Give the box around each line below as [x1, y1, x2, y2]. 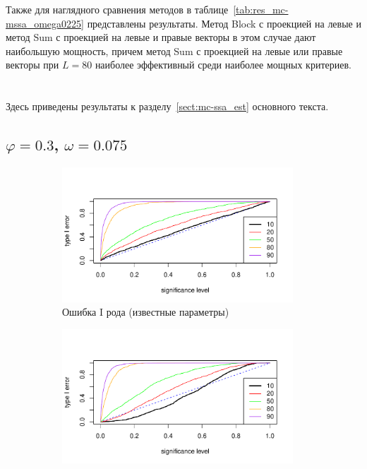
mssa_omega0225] [6, 16, 84, 30]
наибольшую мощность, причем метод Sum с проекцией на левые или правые [6, 43, 343, 58]
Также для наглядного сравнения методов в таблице [6, 2, 229, 16]
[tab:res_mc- [233, 2, 289, 16]
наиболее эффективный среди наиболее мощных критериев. [95, 57, 351, 72]
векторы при [6, 57, 59, 72]
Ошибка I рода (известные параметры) [62, 304, 229, 319]
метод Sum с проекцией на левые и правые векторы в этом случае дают [6, 30, 316, 44]
